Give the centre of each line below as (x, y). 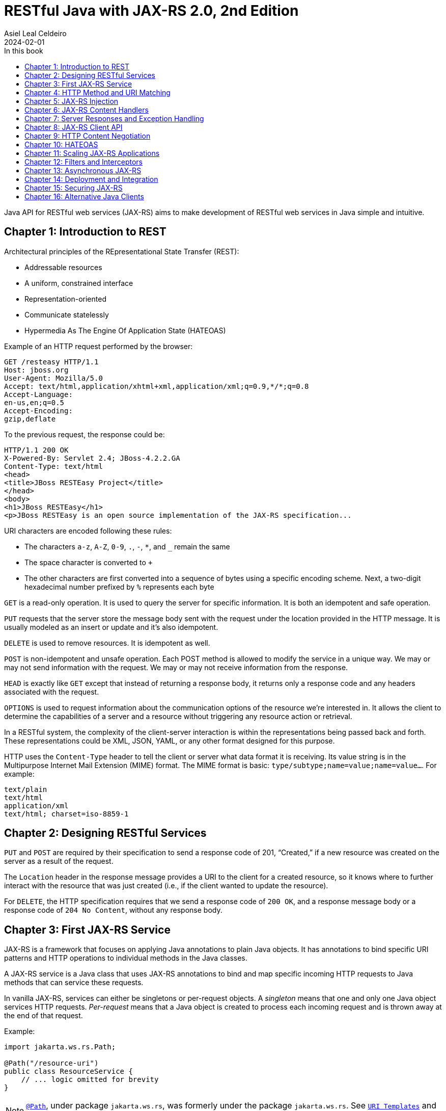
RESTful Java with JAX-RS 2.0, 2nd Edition (151, 11)
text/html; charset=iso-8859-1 (66, 814)
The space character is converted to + (89, 562)
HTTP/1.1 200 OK (36, 450)
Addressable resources (63, 267)
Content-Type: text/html (53, 466)
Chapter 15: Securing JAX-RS (74, 188)
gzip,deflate (30, 419)
